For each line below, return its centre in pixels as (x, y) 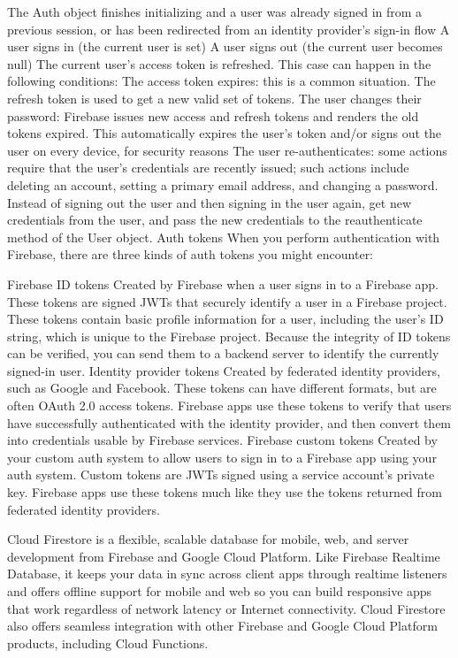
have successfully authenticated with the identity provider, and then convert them (229, 422)
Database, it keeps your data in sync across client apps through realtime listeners (227, 574)
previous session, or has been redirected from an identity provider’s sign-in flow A (229, 29)
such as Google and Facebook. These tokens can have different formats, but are (222, 388)
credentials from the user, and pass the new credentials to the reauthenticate (215, 220)
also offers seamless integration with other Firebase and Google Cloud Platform (222, 626)
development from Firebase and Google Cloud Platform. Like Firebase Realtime (224, 556)
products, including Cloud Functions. (108, 643)
